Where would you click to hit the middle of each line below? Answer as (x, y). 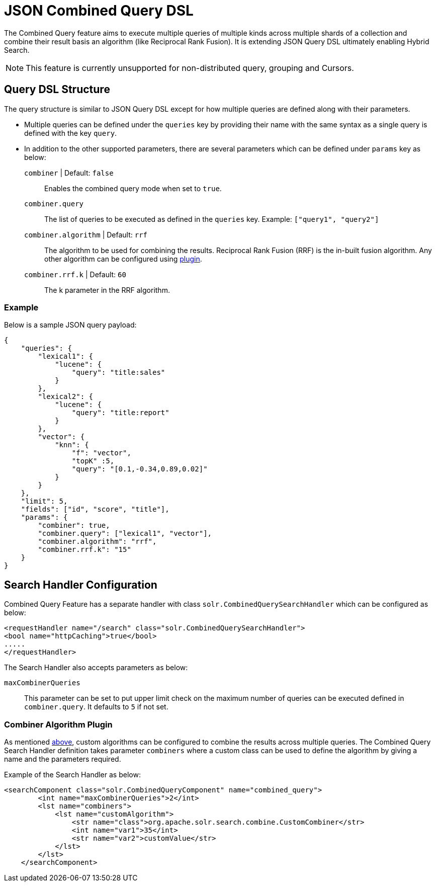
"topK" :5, (93, 461)
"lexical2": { (66, 397)
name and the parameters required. (63, 759)
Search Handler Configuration (81, 585)
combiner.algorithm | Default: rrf (86, 234)
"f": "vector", (101, 453)
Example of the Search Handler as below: (72, 774)
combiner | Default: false (69, 173)
